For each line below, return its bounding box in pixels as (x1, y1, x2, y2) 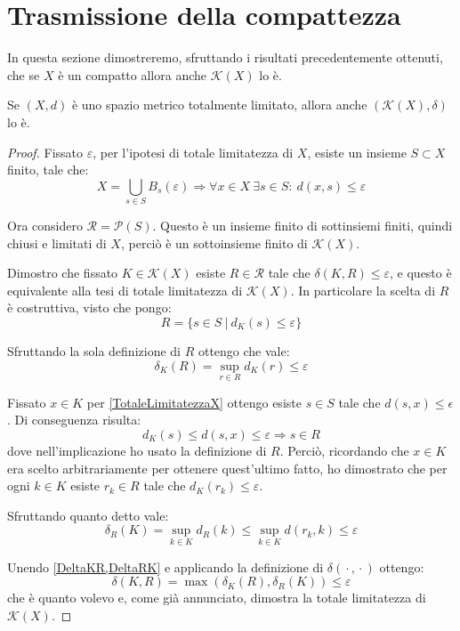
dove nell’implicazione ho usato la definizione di (7, 441, 267, 459)
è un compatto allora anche (58, 65, 207, 84)
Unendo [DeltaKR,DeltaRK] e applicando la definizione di (7, 557, 324, 576)
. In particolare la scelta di (290, 280, 436, 299)
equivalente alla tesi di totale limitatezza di (7, 280, 243, 299)
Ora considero (7, 216, 83, 235)
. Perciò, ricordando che (279, 441, 409, 459)
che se (7, 65, 40, 84)
